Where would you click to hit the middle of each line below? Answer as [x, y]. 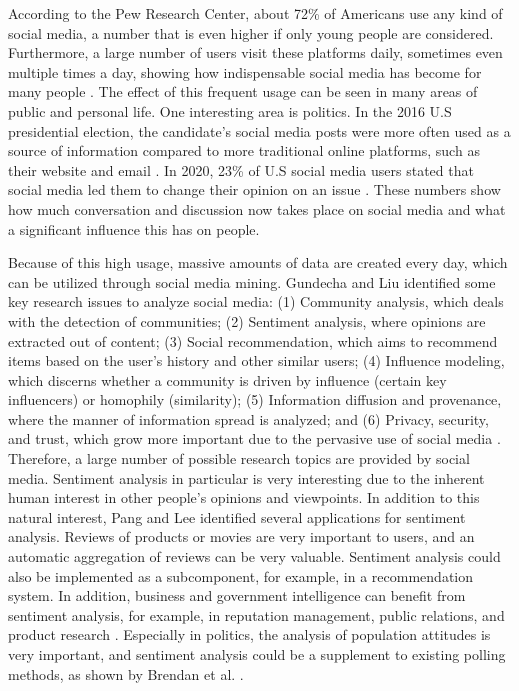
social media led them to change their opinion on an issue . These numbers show [254, 189]
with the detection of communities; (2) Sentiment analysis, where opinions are [247, 320]
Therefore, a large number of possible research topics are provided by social [239, 458]
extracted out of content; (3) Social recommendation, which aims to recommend [253, 340]
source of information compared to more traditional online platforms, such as [244, 150]
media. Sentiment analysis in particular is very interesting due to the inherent [246, 477]
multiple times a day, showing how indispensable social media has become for [245, 71]
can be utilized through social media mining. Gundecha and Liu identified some [252, 281]
